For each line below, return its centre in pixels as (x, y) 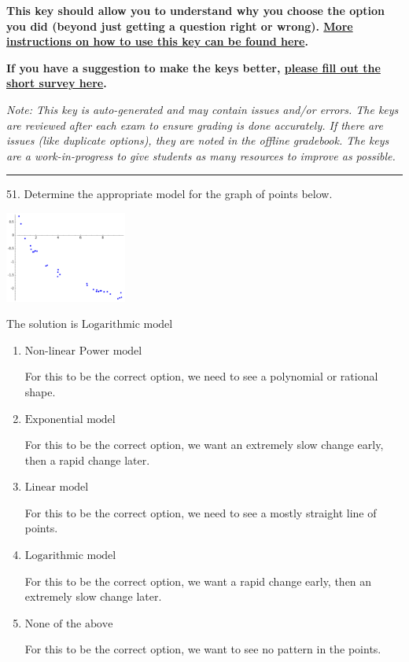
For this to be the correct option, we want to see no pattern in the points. (203, 649)
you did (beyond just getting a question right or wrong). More (180, 26)
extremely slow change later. (93, 596)
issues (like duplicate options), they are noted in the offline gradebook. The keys (198, 140)
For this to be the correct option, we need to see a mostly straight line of (201, 512)
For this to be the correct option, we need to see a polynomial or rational (201, 376)
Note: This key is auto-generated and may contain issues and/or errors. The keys (203, 109)
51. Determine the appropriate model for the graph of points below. (169, 194)
